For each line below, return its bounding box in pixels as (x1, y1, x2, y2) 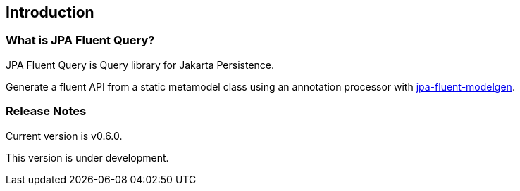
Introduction (6, 4, 94, 21)
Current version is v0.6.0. (6, 129, 123, 142)
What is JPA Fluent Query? (6, 33, 155, 48)
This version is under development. (6, 151, 169, 164)
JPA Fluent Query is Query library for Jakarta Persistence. (6, 58, 275, 71)
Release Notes (6, 104, 87, 119)
